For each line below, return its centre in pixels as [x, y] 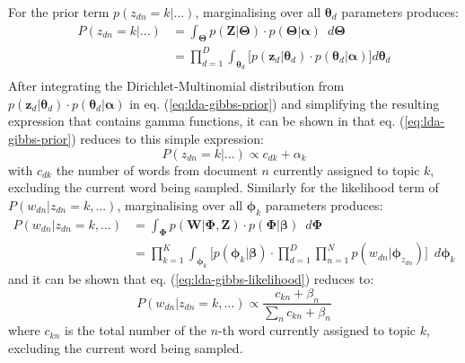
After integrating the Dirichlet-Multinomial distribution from [176, 86]
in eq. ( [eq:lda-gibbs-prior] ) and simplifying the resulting [285, 103]
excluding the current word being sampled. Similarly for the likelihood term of [224, 187]
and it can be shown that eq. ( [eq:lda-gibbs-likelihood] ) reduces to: [191, 279]
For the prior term [59, 12]
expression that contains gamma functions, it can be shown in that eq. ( [206, 121]
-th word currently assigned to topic [317, 330]
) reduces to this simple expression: [167, 138]
